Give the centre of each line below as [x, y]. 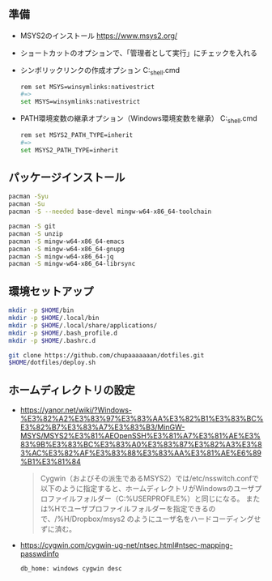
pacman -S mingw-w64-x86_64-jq [61, 256]
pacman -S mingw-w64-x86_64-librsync [72, 264]
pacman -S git [32, 226]
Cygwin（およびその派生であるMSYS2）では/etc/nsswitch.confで [149, 478]
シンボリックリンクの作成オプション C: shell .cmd [100, 71]
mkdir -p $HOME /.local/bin [54, 318]
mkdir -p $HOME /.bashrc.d [52, 340]
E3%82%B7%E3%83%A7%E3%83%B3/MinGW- [102, 427]
